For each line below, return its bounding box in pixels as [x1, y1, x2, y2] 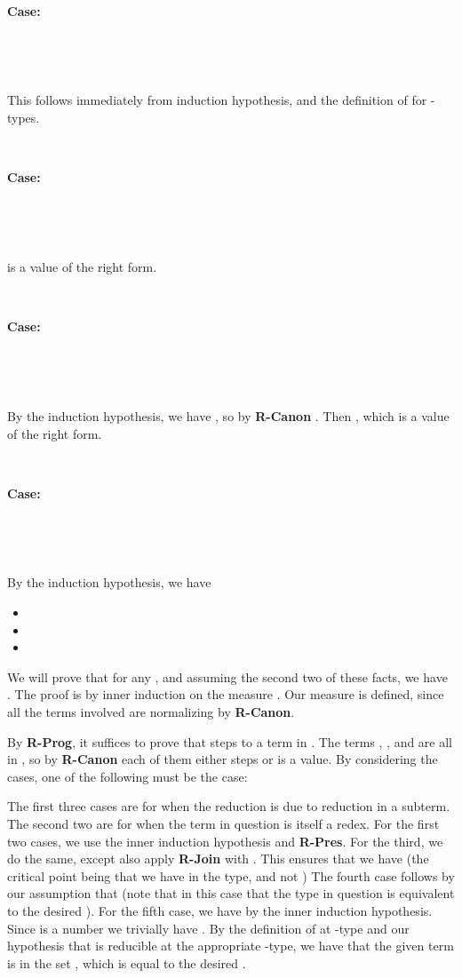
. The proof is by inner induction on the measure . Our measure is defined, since [7, 685, 444, 704]
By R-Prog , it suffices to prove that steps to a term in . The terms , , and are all [7, 732, 453, 751]
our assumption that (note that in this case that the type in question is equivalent [7, 884, 455, 902]
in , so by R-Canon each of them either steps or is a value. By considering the [7, 750, 438, 768]
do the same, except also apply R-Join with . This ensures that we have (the [7, 849, 429, 868]
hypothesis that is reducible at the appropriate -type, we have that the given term [7, 936, 454, 955]
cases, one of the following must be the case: [7, 767, 248, 785]
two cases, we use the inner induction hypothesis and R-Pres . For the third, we [7, 831, 443, 850]
